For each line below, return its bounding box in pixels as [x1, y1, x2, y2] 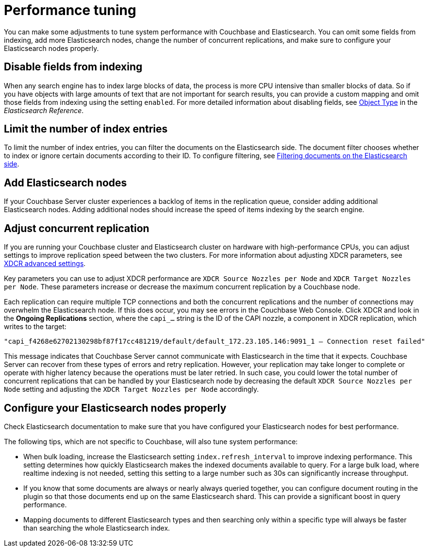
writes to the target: [4, 322, 66, 331]
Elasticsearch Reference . [4, 106, 84, 115]
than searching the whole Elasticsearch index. [23, 523, 170, 532]
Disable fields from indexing [4, 61, 143, 73]
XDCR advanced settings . [4, 259, 86, 268]
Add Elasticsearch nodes [4, 176, 127, 189]
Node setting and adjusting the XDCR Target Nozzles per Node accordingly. [4, 385, 259, 394]
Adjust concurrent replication [4, 222, 149, 234]
